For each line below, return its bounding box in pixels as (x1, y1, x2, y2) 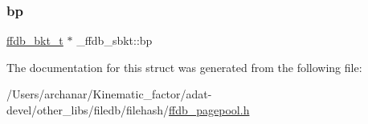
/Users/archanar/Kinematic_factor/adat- (6, 86, 212, 102)
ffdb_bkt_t (6, 32, 63, 49)
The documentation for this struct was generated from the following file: (6, 58, 362, 75)
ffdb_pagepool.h (169, 102, 250, 118)
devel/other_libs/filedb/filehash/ (6, 102, 170, 118)
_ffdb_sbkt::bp (76, 32, 153, 49)
